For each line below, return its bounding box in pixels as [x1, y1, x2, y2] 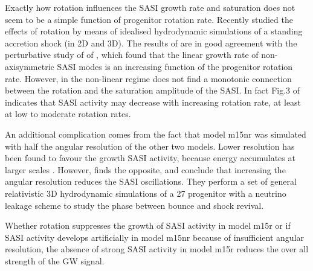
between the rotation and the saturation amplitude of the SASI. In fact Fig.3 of [5, 84, 300, 97]
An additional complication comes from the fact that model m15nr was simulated [5, 127, 306, 140]
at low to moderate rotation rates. [5, 107, 131, 120]
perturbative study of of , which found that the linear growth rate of [5, 48, 259, 61]
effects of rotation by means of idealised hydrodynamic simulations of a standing [5, 25, 303, 37]
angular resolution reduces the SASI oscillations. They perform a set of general [5, 175, 297, 188]
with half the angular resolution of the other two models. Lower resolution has [5, 139, 295, 152]
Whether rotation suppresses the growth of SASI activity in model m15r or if [5, 219, 291, 232]
